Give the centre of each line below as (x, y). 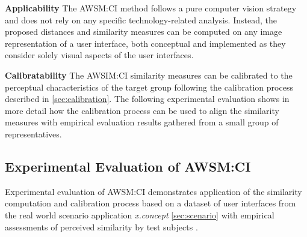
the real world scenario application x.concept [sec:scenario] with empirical (140, 214)
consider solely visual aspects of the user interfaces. (99, 55)
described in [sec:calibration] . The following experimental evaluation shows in (147, 99)
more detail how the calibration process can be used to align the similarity (142, 110)
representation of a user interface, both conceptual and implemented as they (145, 43)
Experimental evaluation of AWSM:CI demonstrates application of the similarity (153, 191)
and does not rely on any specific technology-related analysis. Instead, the (141, 19)
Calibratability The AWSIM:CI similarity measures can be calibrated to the (149, 75)
